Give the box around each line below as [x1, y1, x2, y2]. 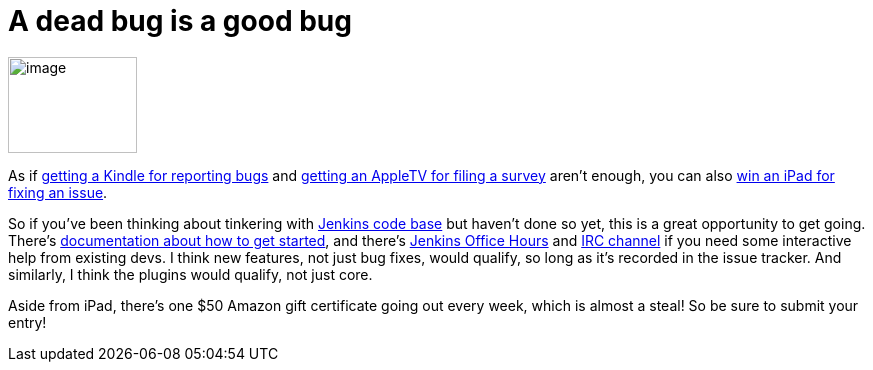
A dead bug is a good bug [8, 4, 352, 38]
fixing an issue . [8, 183, 108, 201]
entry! [8, 313, 47, 331]
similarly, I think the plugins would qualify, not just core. [8, 265, 373, 283]
